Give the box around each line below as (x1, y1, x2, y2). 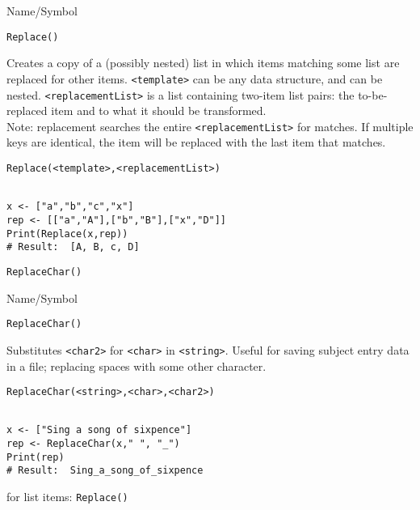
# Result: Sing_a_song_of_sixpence (6, 465, 204, 477)
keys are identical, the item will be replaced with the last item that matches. (6, 134, 386, 151)
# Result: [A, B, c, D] (6, 241, 140, 253)
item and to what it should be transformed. (51, 102, 267, 119)
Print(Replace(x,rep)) (6, 227, 128, 240)
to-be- (358, 86, 388, 103)
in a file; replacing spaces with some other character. (6, 357, 267, 374)
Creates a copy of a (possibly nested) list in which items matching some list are (6, 54, 400, 71)
